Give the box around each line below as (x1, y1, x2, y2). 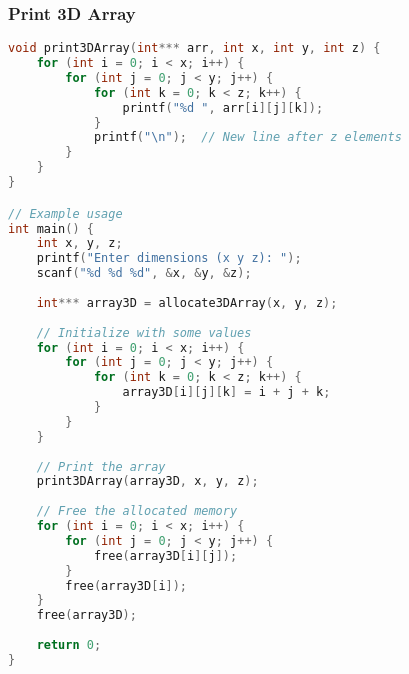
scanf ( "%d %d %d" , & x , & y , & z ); (36, 266, 252, 281)
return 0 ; (36, 638, 102, 652)
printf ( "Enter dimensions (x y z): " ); (36, 251, 302, 266)
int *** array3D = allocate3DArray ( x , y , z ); (36, 295, 338, 310)
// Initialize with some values (36, 325, 252, 340)
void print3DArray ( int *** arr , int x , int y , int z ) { (8, 41, 381, 56)
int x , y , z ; (36, 236, 123, 251)
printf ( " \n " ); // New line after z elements (93, 130, 402, 145)
